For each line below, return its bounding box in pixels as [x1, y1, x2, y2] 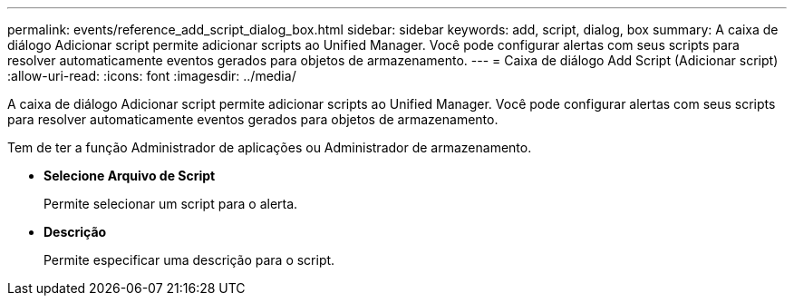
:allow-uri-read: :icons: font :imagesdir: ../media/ [7, 68, 296, 83]
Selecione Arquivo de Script [44, 168, 216, 183]
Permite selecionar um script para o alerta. [44, 196, 298, 211]
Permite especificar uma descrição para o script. [44, 252, 335, 268]
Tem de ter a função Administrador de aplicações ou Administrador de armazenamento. [7, 140, 532, 155]
